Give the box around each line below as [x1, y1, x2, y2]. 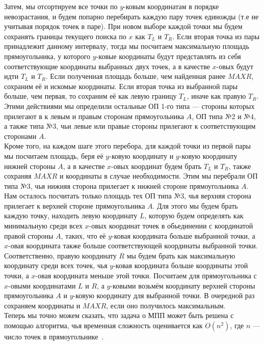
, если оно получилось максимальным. [106, 300, 226, 310]
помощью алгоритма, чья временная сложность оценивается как [4, 320, 203, 330]
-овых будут [216, 61, 253, 71]
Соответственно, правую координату [4, 250, 117, 261]
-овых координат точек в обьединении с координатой [89, 220, 253, 231]
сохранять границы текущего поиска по [4, 31, 126, 41]
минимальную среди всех [4, 220, 83, 231]
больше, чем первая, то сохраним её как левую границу [4, 91, 177, 101]
